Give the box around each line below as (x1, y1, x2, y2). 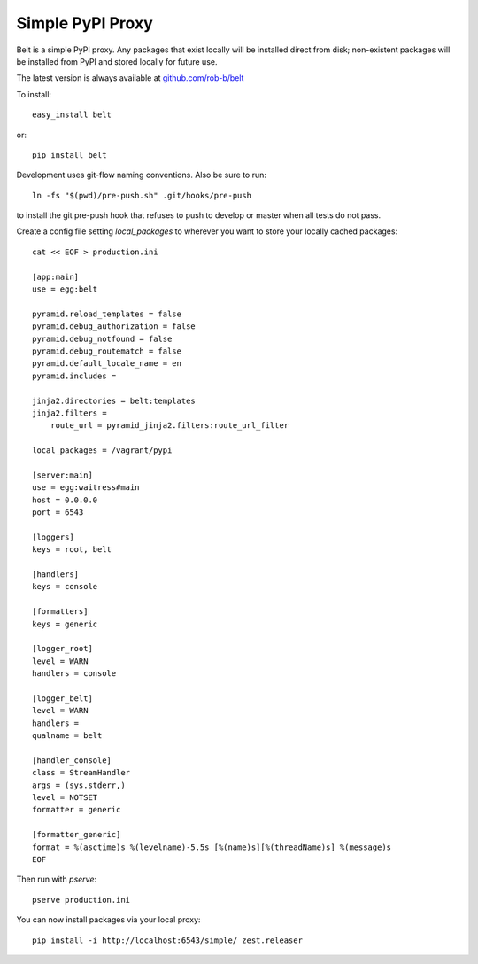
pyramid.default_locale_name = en (32, 359, 181, 369)
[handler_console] (32, 755, 112, 766)
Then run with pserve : (16, 874, 97, 885)
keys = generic (32, 618, 98, 629)
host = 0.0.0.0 (32, 494, 98, 505)
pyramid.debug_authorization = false (32, 322, 197, 331)
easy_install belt (32, 110, 112, 120)
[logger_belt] (32, 693, 93, 704)
